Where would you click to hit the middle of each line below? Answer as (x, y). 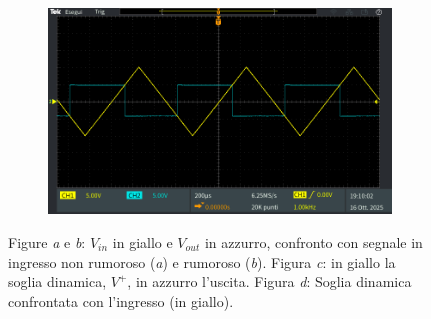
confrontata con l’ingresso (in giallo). (121, 300)
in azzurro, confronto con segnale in (313, 241)
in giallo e (142, 241)
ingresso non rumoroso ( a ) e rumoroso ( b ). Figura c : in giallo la (202, 261)
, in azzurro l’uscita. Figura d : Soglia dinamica (269, 281)
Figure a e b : (47, 241)
